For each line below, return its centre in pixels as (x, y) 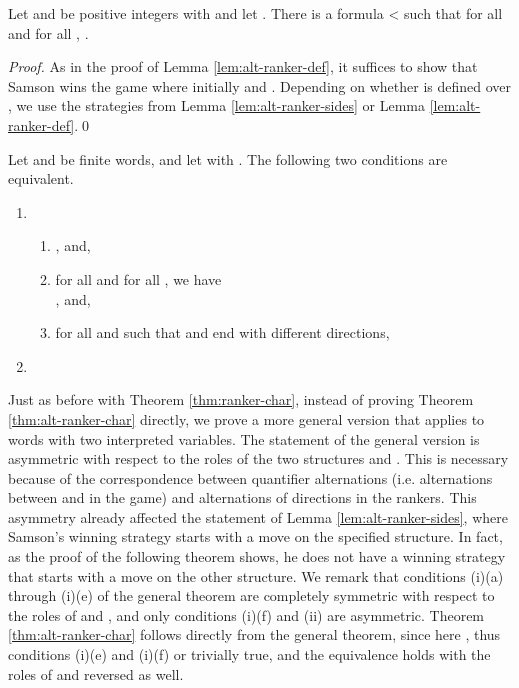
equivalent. (41, 178)
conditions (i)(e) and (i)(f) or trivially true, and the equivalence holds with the (249, 654)
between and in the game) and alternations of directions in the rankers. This (242, 497)
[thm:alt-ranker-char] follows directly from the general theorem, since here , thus (254, 634)
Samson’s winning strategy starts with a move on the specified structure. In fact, (255, 536)
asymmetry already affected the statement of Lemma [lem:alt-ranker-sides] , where (258, 516)
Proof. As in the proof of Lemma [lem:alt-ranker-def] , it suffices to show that (243, 66)
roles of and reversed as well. (96, 673)
